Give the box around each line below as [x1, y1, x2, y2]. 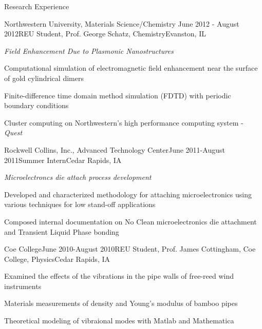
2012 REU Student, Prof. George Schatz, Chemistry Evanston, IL [4, 28, 206, 39]
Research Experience [4, 1, 69, 11]
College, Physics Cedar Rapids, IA [4, 253, 110, 264]
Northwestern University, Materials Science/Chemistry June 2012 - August [4, 18, 239, 29]
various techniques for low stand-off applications [4, 199, 156, 210]
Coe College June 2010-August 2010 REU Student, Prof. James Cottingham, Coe [4, 243, 256, 254]
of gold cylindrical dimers [4, 72, 84, 83]
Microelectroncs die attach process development [4, 172, 152, 182]
